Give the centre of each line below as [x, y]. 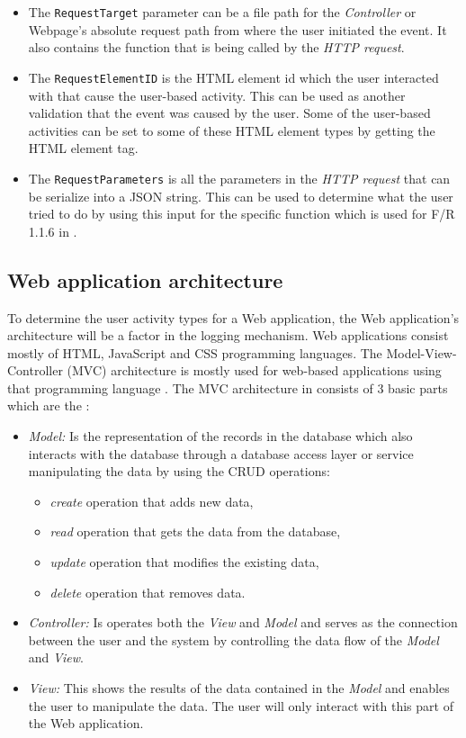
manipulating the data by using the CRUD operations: [179, 471]
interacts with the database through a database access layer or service [221, 453]
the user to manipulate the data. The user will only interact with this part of [241, 705]
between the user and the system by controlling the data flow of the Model [233, 639]
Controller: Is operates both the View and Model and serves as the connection [243, 622]
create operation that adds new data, [152, 501]
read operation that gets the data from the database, [195, 531]
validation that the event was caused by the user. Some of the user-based [229, 113]
